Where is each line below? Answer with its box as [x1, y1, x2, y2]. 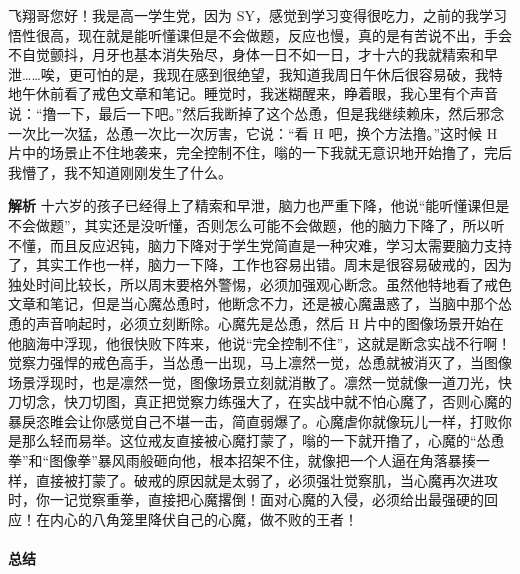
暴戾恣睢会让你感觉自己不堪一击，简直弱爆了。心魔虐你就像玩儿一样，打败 [8, 410, 498, 431]
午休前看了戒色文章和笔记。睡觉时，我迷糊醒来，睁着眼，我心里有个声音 [21, 83, 498, 104]
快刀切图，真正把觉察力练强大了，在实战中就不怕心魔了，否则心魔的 [63, 391, 512, 412]
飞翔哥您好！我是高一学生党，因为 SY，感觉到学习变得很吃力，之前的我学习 [8, 5, 507, 25]
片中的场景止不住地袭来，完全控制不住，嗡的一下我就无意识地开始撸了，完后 [8, 142, 512, 163]
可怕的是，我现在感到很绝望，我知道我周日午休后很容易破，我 [82, 63, 489, 84]
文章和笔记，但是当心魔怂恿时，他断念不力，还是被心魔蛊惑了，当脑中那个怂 [8, 293, 512, 314]
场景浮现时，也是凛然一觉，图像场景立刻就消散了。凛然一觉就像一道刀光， [8, 371, 498, 392]
